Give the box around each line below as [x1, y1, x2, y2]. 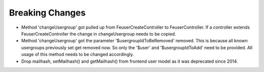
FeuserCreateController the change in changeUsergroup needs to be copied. [21, 31, 176, 36]
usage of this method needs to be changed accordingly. [21, 52, 134, 57]
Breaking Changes [9, 7, 86, 18]
